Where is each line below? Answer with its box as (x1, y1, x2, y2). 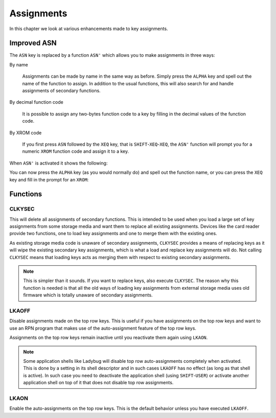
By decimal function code (9, 99, 63, 105)
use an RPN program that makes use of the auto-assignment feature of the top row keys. (9, 325, 197, 331)
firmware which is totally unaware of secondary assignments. (23, 292, 153, 298)
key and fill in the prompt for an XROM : (9, 176, 89, 182)
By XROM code (9, 129, 42, 135)
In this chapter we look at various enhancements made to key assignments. (9, 26, 168, 32)
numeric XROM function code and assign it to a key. (22, 148, 129, 154)
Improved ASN (9, 39, 57, 48)
